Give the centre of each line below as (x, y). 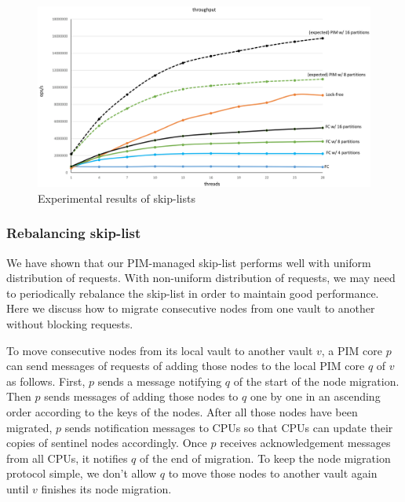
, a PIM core (352, 350)
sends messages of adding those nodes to (141, 396)
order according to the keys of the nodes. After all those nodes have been (182, 411)
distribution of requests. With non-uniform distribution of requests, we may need (201, 278)
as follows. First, (46, 381)
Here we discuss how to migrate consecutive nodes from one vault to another (191, 308)
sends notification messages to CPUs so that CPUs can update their (229, 427)
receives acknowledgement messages (305, 443)
